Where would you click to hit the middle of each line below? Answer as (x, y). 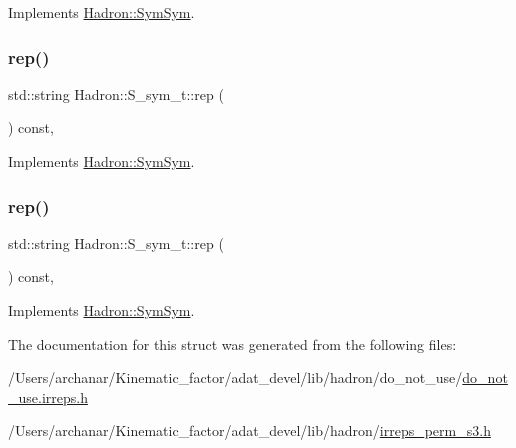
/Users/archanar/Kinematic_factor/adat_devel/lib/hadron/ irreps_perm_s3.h (249, 430)
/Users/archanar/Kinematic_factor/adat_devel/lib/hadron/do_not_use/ (235, 377)
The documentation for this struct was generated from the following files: (232, 343)
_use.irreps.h (48, 396)
